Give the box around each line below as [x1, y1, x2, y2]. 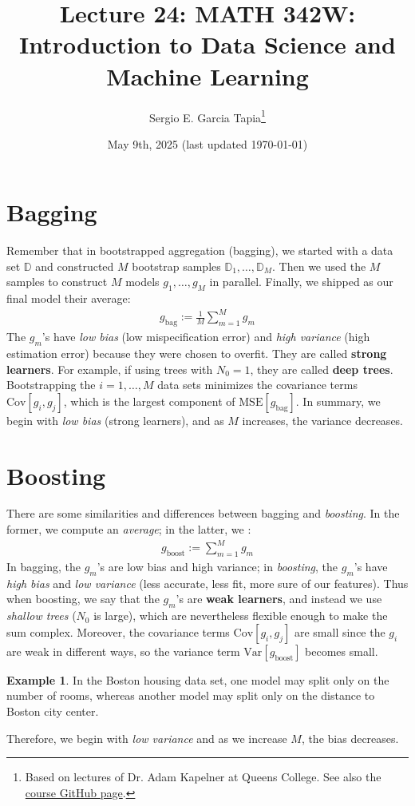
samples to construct [6, 273, 108, 290]
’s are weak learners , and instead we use [176, 590, 382, 607]
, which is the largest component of [63, 392, 235, 409]
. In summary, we [295, 392, 381, 409]
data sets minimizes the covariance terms [157, 376, 358, 393]
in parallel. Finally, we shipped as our [209, 273, 393, 290]
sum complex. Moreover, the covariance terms [6, 623, 230, 640]
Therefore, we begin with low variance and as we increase [6, 729, 287, 746]
